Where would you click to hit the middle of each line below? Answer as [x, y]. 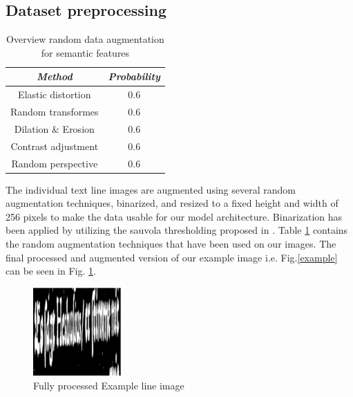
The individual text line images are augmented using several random [151, 189]
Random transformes [55, 112]
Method [54, 76]
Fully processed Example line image [109, 385]
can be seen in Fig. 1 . [51, 271]
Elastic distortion [55, 94]
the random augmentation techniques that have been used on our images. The [171, 244]
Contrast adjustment [55, 146]
